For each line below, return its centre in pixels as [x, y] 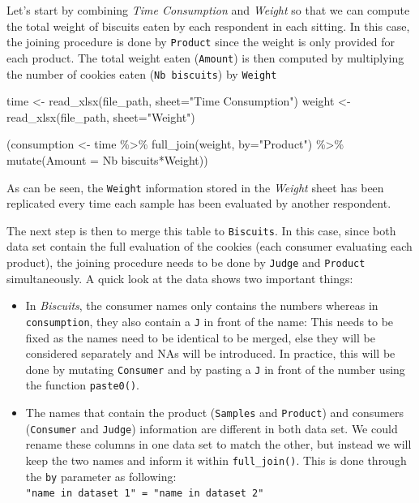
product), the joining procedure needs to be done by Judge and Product [186, 262]
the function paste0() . [82, 385]
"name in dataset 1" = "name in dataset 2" [145, 494]
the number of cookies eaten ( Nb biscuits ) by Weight [142, 73]
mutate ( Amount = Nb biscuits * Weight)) [107, 159]
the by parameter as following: [101, 476]
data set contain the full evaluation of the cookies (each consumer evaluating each [209, 246]
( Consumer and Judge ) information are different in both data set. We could [212, 428]
